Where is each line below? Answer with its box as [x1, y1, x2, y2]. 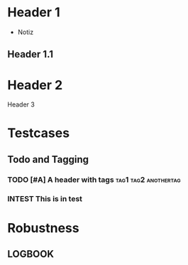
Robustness [7, 220, 79, 236]
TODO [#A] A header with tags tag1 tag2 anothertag [7, 175, 181, 185]
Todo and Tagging [7, 153, 89, 166]
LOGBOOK [7, 248, 55, 260]
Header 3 [7, 100, 35, 109]
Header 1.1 [7, 48, 54, 60]
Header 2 [7, 77, 63, 93]
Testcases [7, 125, 70, 141]
